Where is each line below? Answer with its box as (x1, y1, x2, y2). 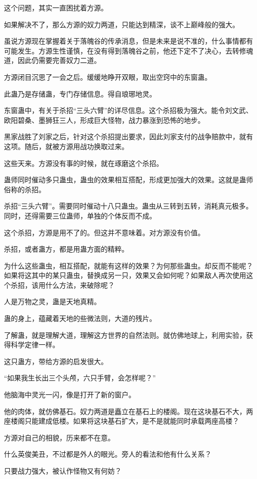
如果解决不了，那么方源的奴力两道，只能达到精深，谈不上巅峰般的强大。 (4, 19, 239, 29)
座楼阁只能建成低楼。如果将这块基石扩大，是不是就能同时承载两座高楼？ (4, 416, 239, 426)
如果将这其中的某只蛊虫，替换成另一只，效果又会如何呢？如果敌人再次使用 (4, 270, 246, 280)
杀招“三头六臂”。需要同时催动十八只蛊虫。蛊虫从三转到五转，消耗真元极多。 (4, 201, 253, 211)
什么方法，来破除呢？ (45, 279, 115, 290)
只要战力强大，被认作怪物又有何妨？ (4, 466, 122, 476)
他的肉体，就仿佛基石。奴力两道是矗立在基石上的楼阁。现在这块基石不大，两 (4, 406, 253, 416)
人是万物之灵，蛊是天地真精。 (4, 296, 101, 307)
